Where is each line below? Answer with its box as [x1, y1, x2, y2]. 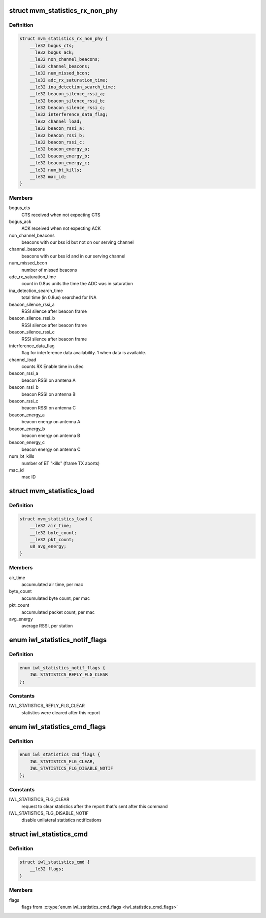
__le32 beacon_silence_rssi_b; [30, 98, 105, 104]
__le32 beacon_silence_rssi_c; [30, 105, 105, 110]
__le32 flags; [30, 866, 64, 872]
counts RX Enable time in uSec [21, 364, 84, 369]
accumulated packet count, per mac [21, 609, 95, 615]
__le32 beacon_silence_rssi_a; [30, 91, 105, 97]
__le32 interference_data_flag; [30, 111, 108, 117]
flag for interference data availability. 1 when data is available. [21, 350, 146, 356]
